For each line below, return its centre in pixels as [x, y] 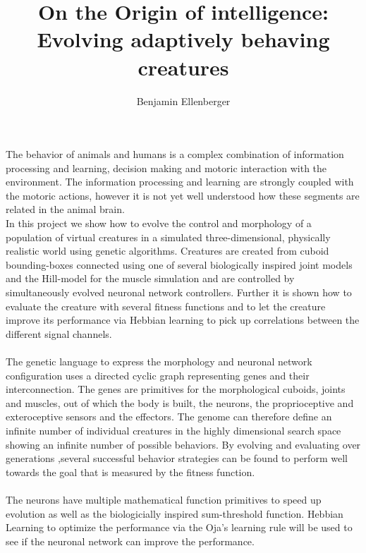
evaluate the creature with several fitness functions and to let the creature [166, 306]
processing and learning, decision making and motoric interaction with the [166, 168]
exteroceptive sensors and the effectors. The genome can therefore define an [169, 417]
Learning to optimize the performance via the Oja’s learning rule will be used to [179, 527]
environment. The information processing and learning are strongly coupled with [180, 182]
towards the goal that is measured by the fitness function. [130, 472]
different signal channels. [59, 333]
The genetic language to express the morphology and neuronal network [159, 361]
